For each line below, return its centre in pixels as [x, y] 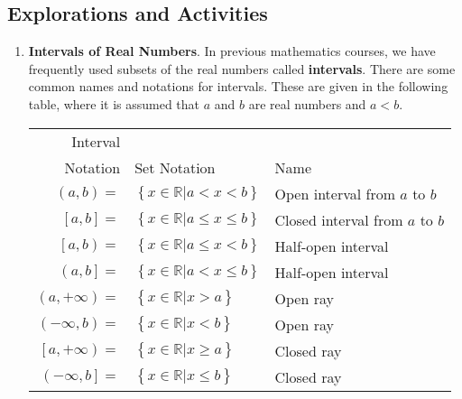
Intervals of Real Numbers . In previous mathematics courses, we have [232, 51]
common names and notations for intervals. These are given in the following [238, 86]
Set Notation [175, 167]
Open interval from [335, 193]
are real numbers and [307, 103]
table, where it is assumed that [114, 103]
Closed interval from [339, 219]
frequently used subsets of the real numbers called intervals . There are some [242, 68]
